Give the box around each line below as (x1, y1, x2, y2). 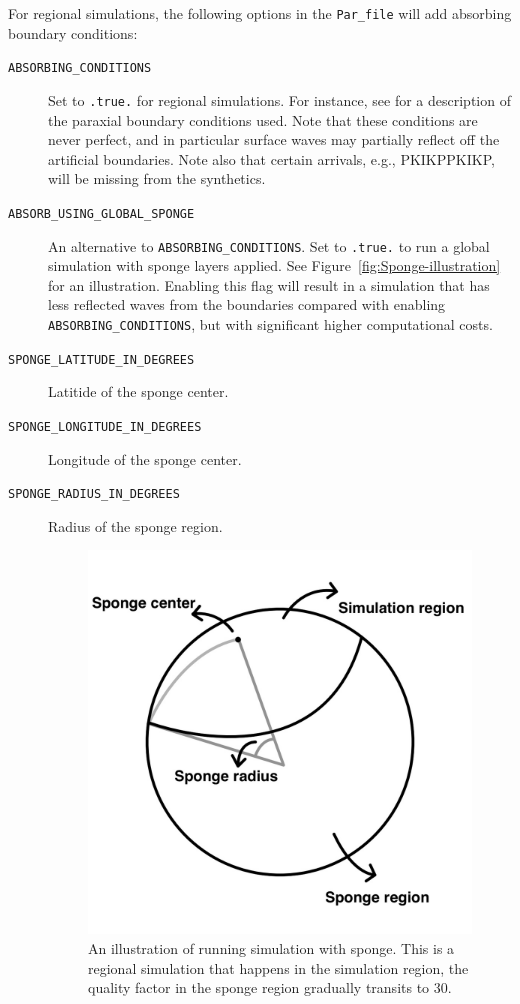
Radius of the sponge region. (48, 515, 223, 536)
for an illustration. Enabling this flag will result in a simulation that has (48, 274, 490, 295)
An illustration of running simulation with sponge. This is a (88, 938, 455, 959)
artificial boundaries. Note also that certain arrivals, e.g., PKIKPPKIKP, (48, 148, 495, 169)
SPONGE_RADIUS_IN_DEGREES (8, 487, 180, 502)
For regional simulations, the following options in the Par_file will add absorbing (8, 3, 512, 23)
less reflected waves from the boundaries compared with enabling (48, 294, 446, 315)
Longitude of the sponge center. (48, 448, 242, 469)
